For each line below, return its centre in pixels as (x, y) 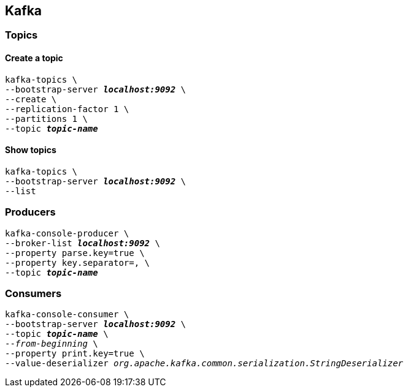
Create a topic (34, 58)
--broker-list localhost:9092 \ (83, 243)
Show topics (31, 150)
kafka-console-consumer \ (67, 315)
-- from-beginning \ (52, 344)
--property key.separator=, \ (78, 262)
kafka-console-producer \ (67, 233)
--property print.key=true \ (75, 354)
